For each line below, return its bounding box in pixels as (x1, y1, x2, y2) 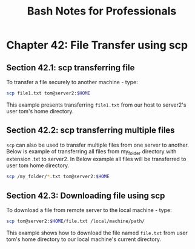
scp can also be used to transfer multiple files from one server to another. (6, 141, 189, 148)
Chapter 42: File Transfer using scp (6, 38, 188, 52)
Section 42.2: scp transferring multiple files (6, 125, 175, 136)
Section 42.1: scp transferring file (6, 62, 135, 73)
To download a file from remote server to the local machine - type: (6, 207, 172, 214)
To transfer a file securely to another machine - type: (6, 79, 138, 85)
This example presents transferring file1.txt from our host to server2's (6, 101, 187, 108)
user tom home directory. (6, 162, 70, 169)
